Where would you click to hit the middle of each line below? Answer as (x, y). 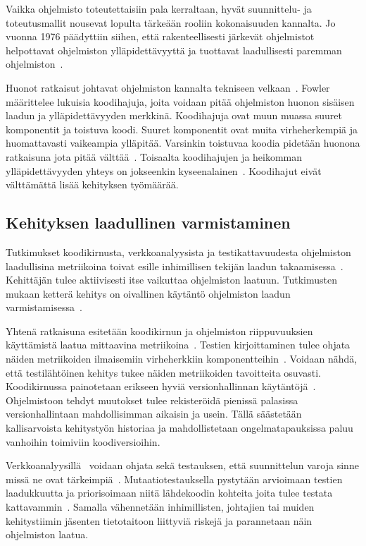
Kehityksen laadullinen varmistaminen (148, 223)
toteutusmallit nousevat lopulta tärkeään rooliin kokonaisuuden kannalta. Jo (171, 22)
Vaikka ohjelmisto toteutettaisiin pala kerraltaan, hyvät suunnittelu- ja (159, 8)
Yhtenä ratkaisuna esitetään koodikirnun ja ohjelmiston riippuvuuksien (159, 330)
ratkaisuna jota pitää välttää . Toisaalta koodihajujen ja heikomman (154, 156)
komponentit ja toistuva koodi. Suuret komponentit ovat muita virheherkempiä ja (182, 129)
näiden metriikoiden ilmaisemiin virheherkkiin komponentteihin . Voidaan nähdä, (182, 359)
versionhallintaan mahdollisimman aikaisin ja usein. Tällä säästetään (154, 414)
